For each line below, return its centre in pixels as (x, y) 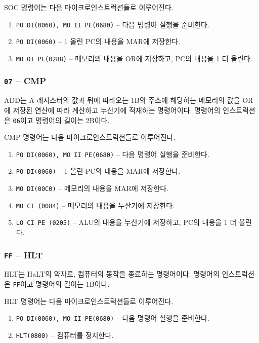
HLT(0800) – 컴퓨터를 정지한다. (65, 335)
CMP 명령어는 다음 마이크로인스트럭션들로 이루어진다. (90, 137)
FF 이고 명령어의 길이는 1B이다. (61, 284)
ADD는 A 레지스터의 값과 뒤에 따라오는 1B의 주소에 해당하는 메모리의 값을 (122, 100)
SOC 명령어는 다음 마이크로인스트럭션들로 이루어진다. (89, 7)
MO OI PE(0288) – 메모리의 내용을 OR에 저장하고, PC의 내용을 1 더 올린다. (134, 58)
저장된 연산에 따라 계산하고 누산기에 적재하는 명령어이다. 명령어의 (117, 110)
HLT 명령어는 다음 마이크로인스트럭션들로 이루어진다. (89, 301)
